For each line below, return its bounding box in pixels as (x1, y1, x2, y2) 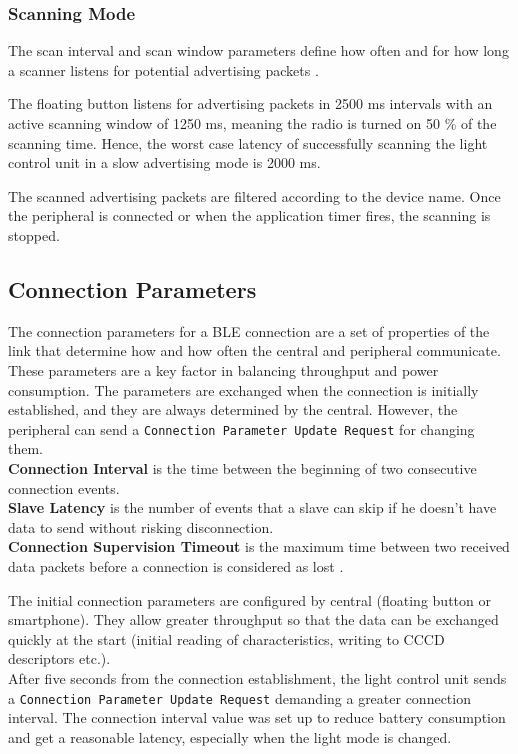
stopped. (8, 224, 60, 245)
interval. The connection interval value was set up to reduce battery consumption (8, 707, 506, 728)
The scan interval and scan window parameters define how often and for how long (8, 40, 509, 61)
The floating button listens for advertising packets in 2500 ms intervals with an (8, 93, 493, 114)
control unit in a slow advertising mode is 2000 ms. (8, 152, 321, 173)
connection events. (8, 477, 120, 498)
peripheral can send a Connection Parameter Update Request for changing (8, 418, 475, 439)
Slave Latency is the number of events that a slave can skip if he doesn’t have (8, 497, 497, 518)
